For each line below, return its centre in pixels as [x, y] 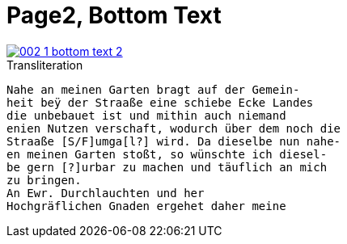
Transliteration [45, 65]
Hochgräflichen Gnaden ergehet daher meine [146, 206]
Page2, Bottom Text [114, 15]
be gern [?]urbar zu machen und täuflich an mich [167, 167]
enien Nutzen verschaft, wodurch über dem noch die [174, 128]
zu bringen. [44, 180]
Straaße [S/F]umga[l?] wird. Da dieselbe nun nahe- [174, 141]
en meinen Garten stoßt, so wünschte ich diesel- [167, 154]
